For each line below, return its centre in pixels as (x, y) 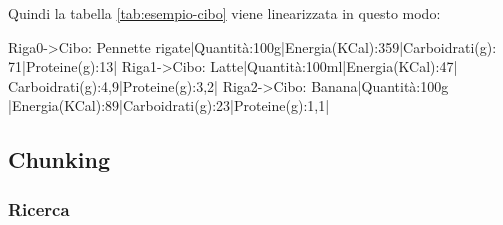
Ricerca (39, 208)
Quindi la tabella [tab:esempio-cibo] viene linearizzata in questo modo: (224, 13)
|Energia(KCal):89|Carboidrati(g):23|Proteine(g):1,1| (169, 105)
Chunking (59, 159)
